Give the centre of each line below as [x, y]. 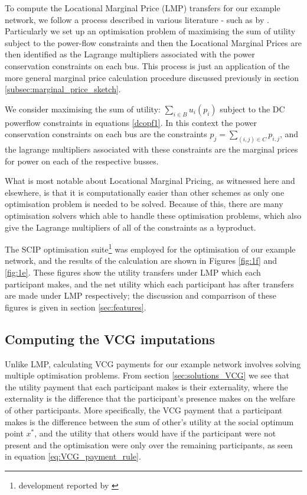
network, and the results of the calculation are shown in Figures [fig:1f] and [141, 261]
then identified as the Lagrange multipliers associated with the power [130, 54]
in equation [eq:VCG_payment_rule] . [73, 456]
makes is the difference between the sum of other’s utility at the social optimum [149, 421]
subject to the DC [252, 109]
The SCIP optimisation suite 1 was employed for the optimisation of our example [150, 248]
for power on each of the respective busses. [82, 161]
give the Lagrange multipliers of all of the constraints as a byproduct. [130, 227]
